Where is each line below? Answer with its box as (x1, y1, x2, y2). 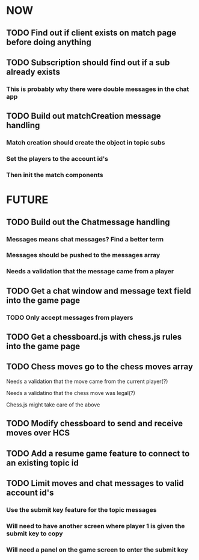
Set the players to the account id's (6, 155, 109, 163)
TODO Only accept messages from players (6, 313, 133, 322)
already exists (6, 67, 60, 77)
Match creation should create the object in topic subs (6, 138, 165, 147)
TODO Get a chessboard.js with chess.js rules (6, 332, 182, 342)
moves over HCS (6, 428, 70, 438)
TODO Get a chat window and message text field (6, 285, 191, 296)
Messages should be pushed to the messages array (6, 251, 161, 260)
